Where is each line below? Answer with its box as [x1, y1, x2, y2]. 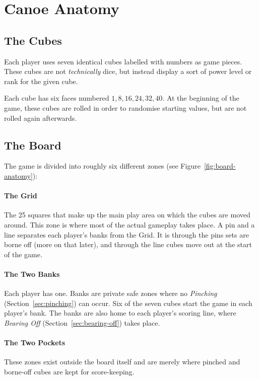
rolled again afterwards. [4, 112, 77, 123]
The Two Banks [4, 268, 60, 279]
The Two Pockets [4, 337, 66, 348]
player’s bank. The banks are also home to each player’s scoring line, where [4, 308, 236, 318]
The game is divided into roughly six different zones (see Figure [4, 161, 201, 171]
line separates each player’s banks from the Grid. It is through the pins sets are [4, 229, 249, 240]
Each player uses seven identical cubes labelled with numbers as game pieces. [4, 56, 242, 66]
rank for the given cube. [4, 75, 78, 86]
